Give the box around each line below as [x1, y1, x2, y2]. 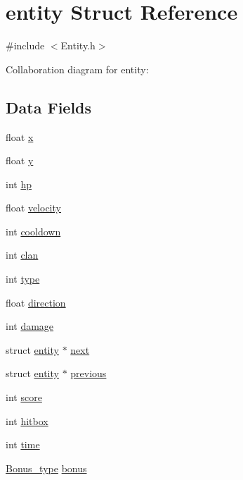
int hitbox [6, 413, 48, 428]
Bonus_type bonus [6, 460, 87, 475]
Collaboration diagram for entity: [6, 61, 149, 76]
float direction [6, 295, 66, 309]
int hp [6, 176, 32, 191]
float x [6, 129, 34, 144]
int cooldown [6, 223, 61, 238]
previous [70, 366, 107, 381]
